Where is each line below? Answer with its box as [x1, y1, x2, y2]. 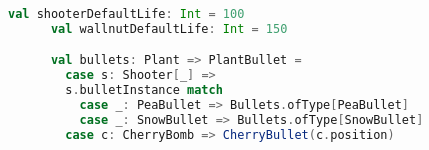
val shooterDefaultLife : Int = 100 [8, 7, 245, 21]
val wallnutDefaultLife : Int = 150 [50, 21, 288, 36]
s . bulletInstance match [65, 83, 223, 98]
